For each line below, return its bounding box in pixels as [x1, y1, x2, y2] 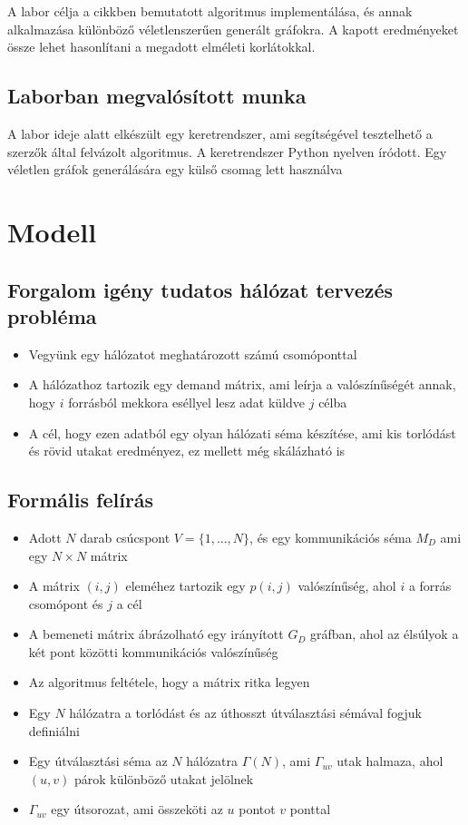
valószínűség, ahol [297, 576, 396, 595]
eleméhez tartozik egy [125, 576, 246, 595]
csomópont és [28, 594, 103, 613]
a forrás [408, 576, 452, 595]
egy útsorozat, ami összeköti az [51, 800, 223, 819]
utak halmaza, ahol [336, 751, 444, 771]
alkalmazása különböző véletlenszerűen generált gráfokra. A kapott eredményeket [7, 19, 459, 38]
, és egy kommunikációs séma [249, 527, 412, 546]
